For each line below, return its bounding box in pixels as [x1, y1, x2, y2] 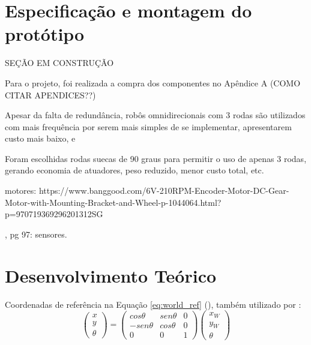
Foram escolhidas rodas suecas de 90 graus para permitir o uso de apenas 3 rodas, [5, 152, 307, 164]
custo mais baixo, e [5, 132, 76, 145]
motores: [5, 184, 37, 197]
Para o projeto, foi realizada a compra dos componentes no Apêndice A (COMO [5, 76, 301, 89]
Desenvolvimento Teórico [5, 263, 217, 287]
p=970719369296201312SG [5, 208, 103, 220]
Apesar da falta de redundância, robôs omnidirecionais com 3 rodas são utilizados [5, 109, 306, 121]
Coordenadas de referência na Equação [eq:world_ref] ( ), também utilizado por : [5, 298, 301, 310]
